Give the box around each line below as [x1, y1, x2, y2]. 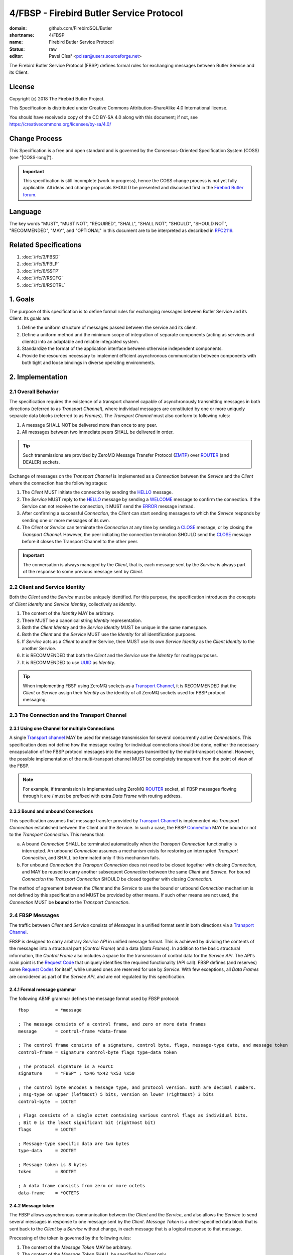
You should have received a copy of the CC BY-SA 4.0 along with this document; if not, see [9, 114, 198, 120]
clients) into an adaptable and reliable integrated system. [22, 339, 139, 345]
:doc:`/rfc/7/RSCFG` [22, 275, 63, 281]
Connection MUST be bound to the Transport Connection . [9, 899, 130, 905]
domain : [9, 25, 27, 31]
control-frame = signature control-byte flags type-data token [18, 1049, 177, 1055]
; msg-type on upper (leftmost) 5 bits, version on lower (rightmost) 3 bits [18, 1092, 214, 1097]
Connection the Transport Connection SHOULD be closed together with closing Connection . [22, 876, 213, 882]
